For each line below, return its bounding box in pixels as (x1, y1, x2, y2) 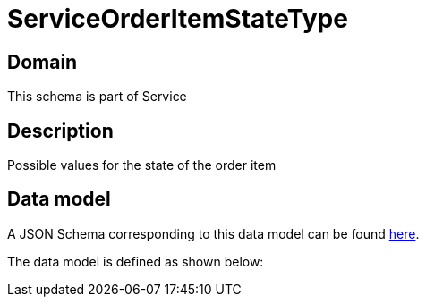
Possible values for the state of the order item (7, 157, 277, 173)
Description (7, 119, 114, 142)
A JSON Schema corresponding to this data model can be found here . (7, 225, 420, 241)
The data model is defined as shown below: (7, 253, 264, 269)
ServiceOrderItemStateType (7, 4, 348, 34)
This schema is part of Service (7, 89, 187, 105)
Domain (7, 50, 78, 73)
